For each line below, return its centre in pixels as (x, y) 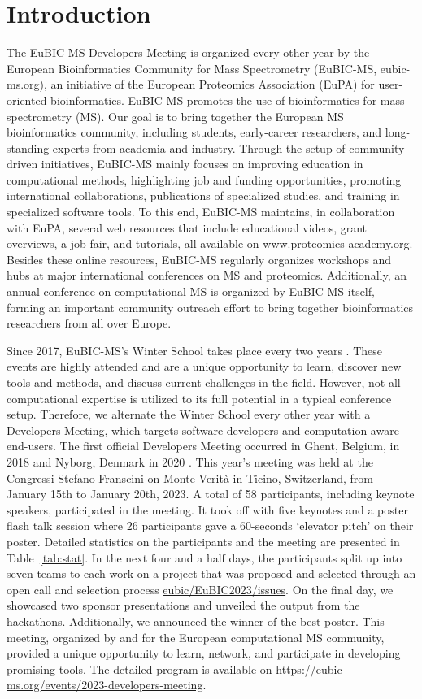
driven (22, 164)
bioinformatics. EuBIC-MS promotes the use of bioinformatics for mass (228, 100)
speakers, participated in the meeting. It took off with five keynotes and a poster (207, 509)
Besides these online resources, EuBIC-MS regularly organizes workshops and (199, 259)
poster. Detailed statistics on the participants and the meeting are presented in (203, 541)
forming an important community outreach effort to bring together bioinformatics (210, 307)
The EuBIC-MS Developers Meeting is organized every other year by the (188, 52)
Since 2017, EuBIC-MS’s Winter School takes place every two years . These (194, 350)
